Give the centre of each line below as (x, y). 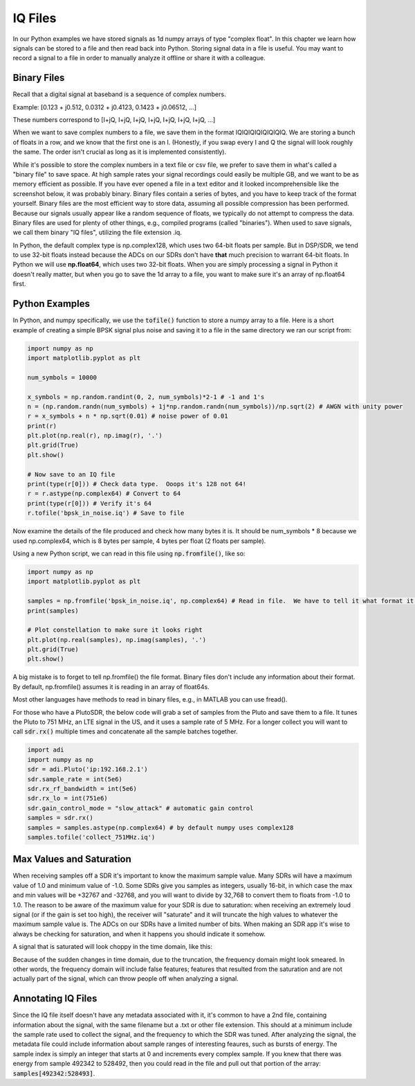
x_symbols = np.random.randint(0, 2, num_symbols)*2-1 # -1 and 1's (146, 397)
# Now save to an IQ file (71, 474)
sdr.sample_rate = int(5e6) (75, 779)
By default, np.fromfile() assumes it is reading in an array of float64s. (111, 686)
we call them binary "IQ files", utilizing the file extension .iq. (98, 233)
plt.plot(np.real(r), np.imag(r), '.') (95, 436)
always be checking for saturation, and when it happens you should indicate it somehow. (139, 934)
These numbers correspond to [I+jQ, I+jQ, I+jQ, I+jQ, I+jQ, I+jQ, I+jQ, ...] (114, 120)
